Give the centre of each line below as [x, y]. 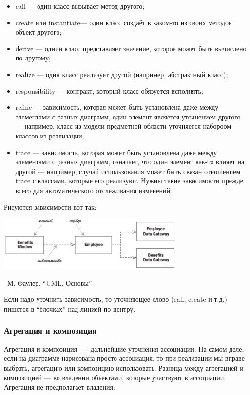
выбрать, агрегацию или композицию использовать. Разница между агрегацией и [124, 367]
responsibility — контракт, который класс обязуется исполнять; [109, 90]
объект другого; [38, 32]
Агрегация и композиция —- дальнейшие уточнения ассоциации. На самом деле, [124, 348]
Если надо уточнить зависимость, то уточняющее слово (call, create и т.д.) [115, 299]
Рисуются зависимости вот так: [50, 207]
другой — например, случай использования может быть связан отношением [128, 171]
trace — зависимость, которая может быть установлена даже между [116, 152]
